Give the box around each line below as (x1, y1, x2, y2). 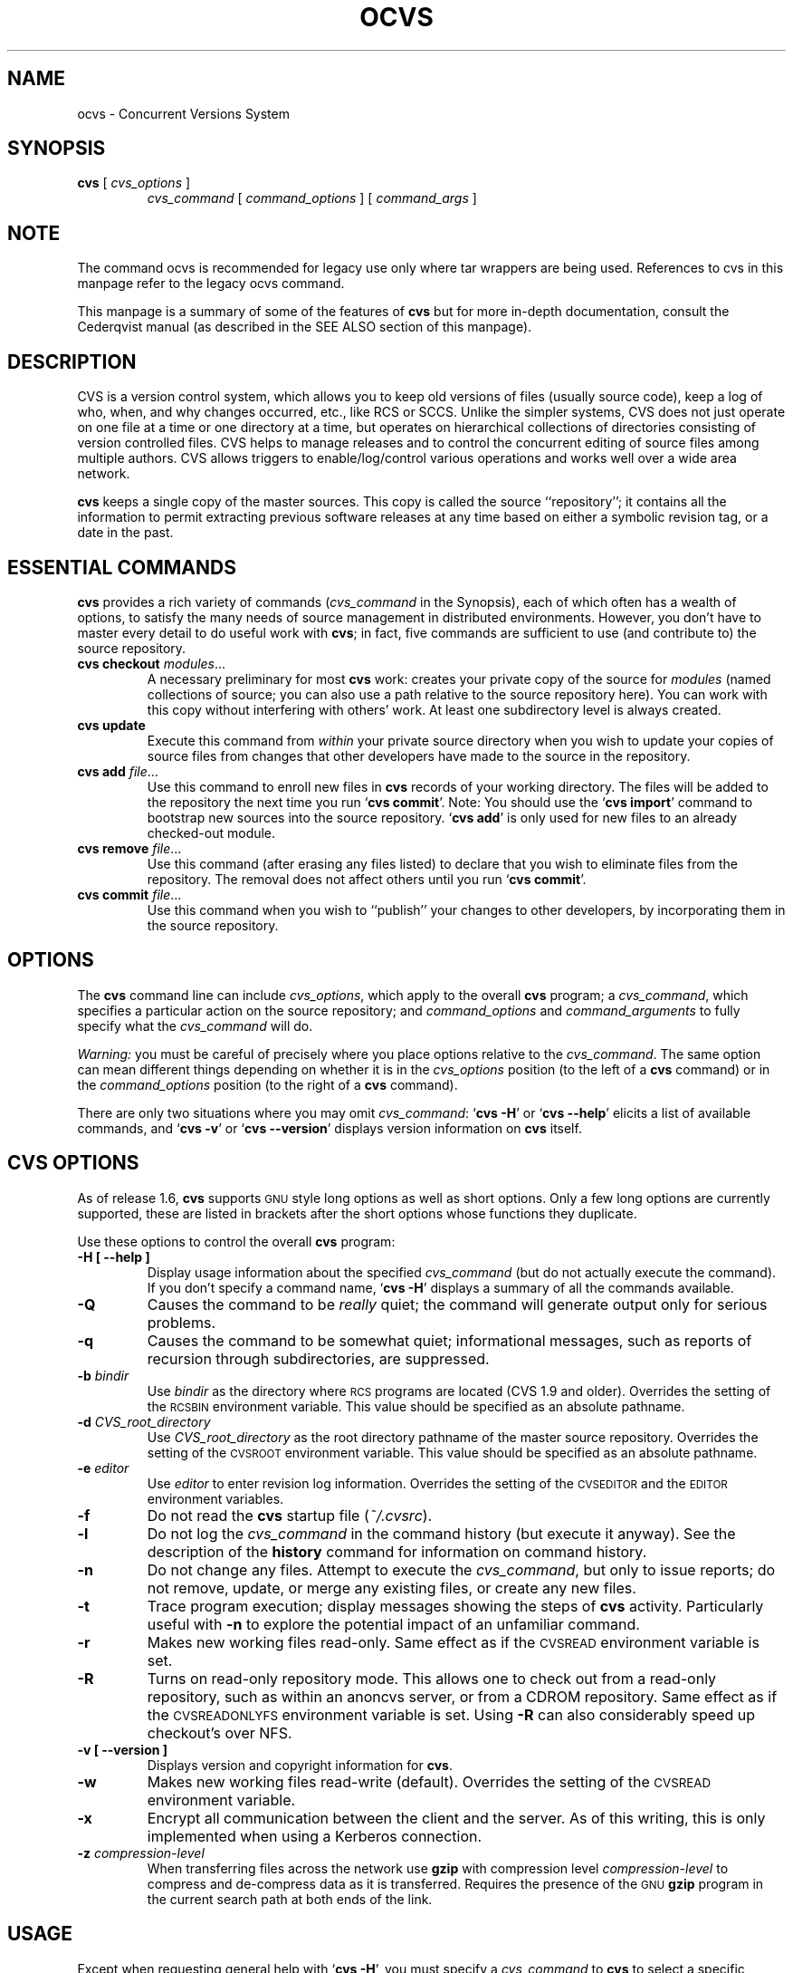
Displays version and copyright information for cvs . (147, 1756, 453, 1773)
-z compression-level (77, 1844, 205, 1861)
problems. (147, 1313, 215, 1332)
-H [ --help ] (77, 1248, 150, 1265)
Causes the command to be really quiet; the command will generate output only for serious (147, 1294, 768, 1314)
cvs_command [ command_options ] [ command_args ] (147, 190, 477, 207)
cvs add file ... (77, 763, 158, 779)
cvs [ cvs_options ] (77, 175, 191, 191)
